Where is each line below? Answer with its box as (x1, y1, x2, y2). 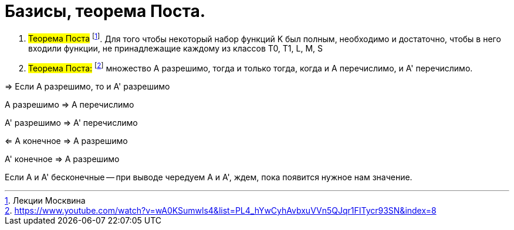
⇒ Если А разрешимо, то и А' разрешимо (5, 81, 170, 92)
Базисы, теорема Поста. (5, 1, 206, 21)
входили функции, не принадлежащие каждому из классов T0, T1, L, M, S (28, 43, 323, 54)
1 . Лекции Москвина (5, 195, 86, 206)
